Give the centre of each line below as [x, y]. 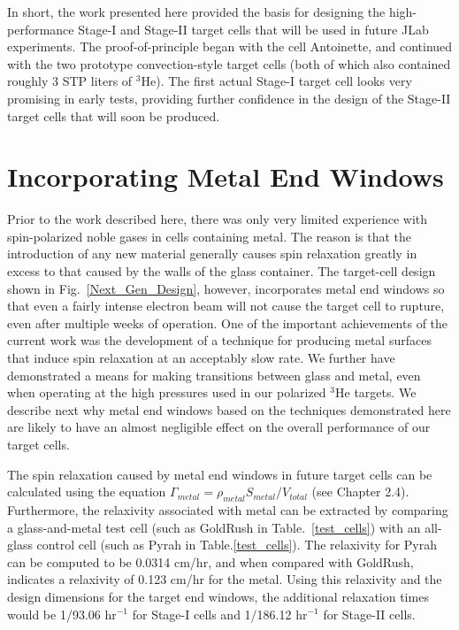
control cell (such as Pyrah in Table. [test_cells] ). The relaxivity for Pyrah [237, 545]
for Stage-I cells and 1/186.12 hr [220, 614]
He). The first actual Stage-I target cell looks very [276, 81]
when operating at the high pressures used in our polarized [167, 392]
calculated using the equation [87, 492]
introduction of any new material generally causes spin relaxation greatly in [212, 254]
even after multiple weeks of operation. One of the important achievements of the [228, 323]
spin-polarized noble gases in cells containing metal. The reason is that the [210, 236]
